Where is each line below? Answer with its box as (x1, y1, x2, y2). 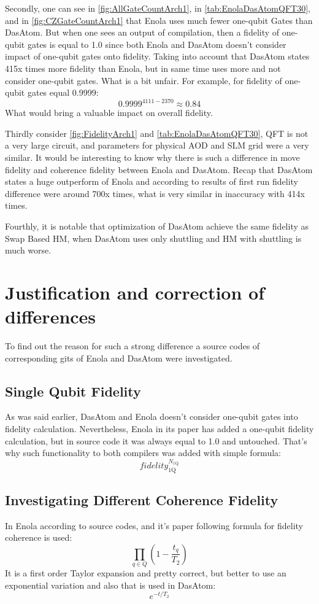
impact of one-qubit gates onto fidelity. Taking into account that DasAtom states (5, 50, 310, 63)
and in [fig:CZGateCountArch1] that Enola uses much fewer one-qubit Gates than (5, 14, 313, 26)
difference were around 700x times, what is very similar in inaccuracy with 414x (5, 187, 305, 199)
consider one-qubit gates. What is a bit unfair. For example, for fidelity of (5, 74, 282, 87)
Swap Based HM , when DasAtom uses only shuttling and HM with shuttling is (5, 231, 302, 244)
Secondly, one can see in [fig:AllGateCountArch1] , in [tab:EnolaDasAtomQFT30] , (5, 2, 310, 14)
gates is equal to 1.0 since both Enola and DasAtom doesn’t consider (27, 37, 286, 50)
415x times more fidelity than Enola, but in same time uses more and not (5, 61, 281, 74)
